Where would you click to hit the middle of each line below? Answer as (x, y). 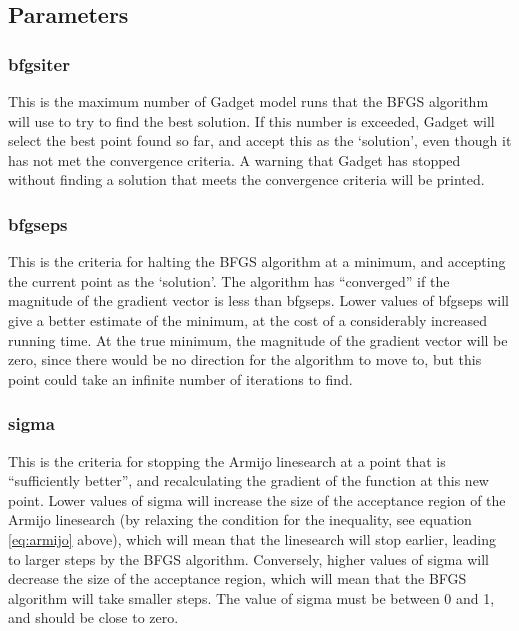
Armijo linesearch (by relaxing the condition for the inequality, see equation (240, 519)
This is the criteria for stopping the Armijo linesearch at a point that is (227, 460)
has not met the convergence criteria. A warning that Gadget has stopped (234, 159)
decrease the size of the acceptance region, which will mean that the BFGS (237, 578)
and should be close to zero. (93, 617)
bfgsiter (39, 63)
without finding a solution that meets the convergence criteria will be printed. (246, 179)
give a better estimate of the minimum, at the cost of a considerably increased (248, 319)
